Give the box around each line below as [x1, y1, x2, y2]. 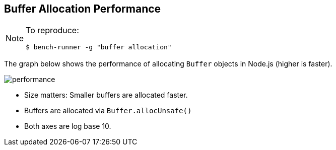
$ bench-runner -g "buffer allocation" [26, 43, 172, 51]
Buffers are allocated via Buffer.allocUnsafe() [24, 106, 192, 115]
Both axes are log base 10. [24, 122, 111, 131]
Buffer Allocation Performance [4, 3, 161, 15]
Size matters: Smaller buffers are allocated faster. [24, 91, 188, 100]
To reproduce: [26, 25, 79, 36]
